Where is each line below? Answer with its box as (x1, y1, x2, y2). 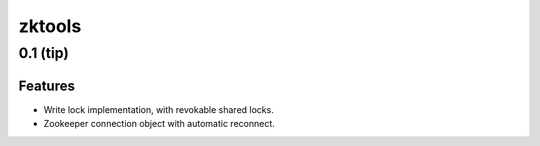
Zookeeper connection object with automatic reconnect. (43, 118, 275, 130)
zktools (18, 15, 82, 37)
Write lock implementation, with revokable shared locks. (43, 103, 274, 115)
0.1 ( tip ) (18, 44, 69, 62)
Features (18, 77, 75, 94)
